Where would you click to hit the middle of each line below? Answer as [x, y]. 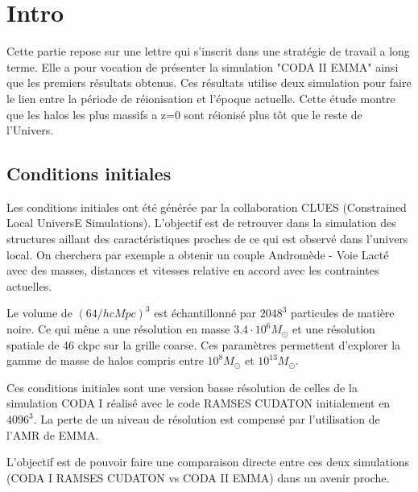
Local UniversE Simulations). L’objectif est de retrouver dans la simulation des [201, 223]
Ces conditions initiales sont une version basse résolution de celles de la [182, 387]
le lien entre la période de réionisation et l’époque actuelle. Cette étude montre [201, 98]
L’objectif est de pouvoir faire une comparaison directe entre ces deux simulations [208, 462]
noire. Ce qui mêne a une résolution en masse [118, 329]
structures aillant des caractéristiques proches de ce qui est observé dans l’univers [207, 239]
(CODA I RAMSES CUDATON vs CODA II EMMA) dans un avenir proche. [198, 477]
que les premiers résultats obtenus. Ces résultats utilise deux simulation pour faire [209, 83]
